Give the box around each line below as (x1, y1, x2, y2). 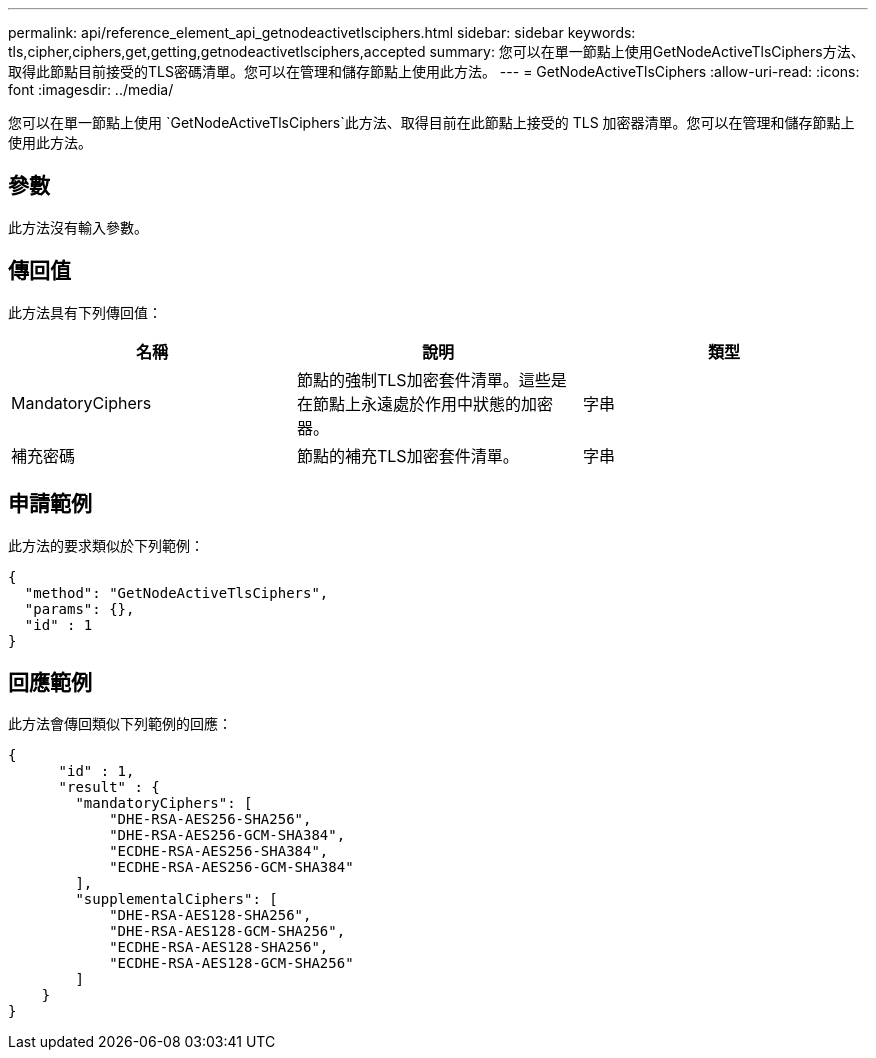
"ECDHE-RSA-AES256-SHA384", (109, 843, 329, 860)
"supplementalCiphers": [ (75, 891, 278, 908)
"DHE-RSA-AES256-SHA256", (109, 811, 312, 828)
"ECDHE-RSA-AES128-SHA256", (109, 939, 329, 956)
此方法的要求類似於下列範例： (8, 536, 204, 554)
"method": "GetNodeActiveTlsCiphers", (24, 584, 329, 601)
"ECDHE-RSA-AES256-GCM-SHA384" (109, 859, 354, 876)
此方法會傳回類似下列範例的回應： (8, 715, 232, 733)
